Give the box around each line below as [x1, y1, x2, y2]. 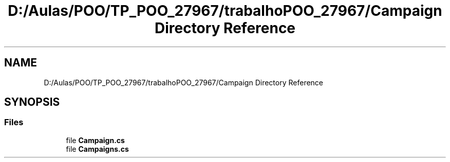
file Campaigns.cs [66, 144, 129, 153]
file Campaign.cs [66, 135, 125, 145]
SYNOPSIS [4, 96, 60, 109]
